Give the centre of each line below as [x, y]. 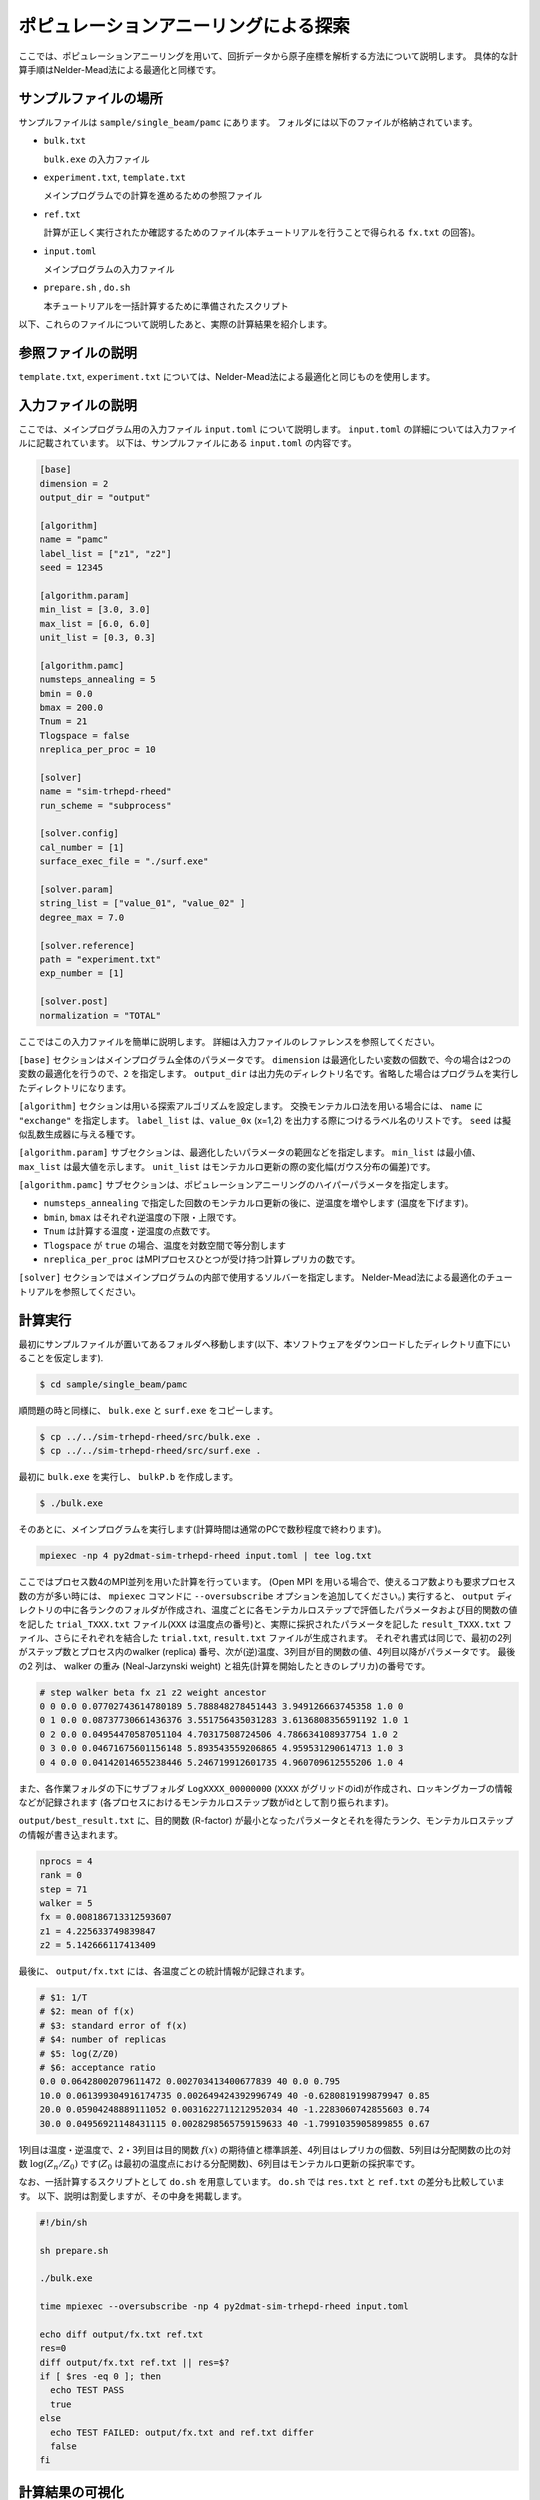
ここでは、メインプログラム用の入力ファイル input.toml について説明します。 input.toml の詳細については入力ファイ [268, 429]
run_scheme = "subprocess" [105, 805]
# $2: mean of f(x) [87, 2011]
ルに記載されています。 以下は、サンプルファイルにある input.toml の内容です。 [187, 443]
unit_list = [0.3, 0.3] [98, 638]
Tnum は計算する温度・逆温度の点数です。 [129, 1231]
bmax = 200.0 [71, 707]
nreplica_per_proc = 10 [98, 749]
